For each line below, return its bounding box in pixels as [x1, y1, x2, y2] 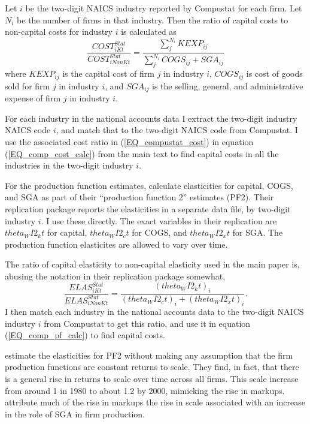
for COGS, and [132, 226, 187, 239]
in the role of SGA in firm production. [5, 407, 145, 420]
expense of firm [5, 92, 61, 104]
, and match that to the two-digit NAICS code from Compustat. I [56, 124, 298, 136]
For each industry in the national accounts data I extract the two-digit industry [5, 112, 297, 124]
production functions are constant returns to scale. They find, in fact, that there [5, 360, 299, 373]
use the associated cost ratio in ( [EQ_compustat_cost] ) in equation [5, 135, 254, 148]
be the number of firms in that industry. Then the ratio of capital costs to [17, 13, 288, 26]
